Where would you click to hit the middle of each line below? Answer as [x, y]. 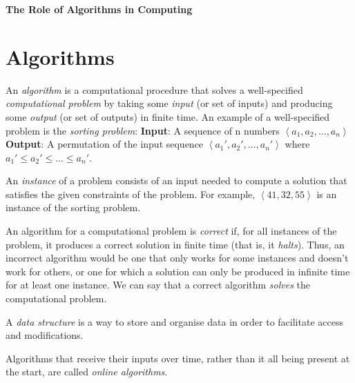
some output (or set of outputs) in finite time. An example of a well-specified [168, 116]
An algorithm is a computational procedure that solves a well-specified [154, 89]
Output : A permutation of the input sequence [105, 144]
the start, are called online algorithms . [87, 372]
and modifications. [45, 335]
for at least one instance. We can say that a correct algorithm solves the [158, 285]
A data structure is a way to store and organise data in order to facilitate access [174, 321]
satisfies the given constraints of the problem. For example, [131, 194]
